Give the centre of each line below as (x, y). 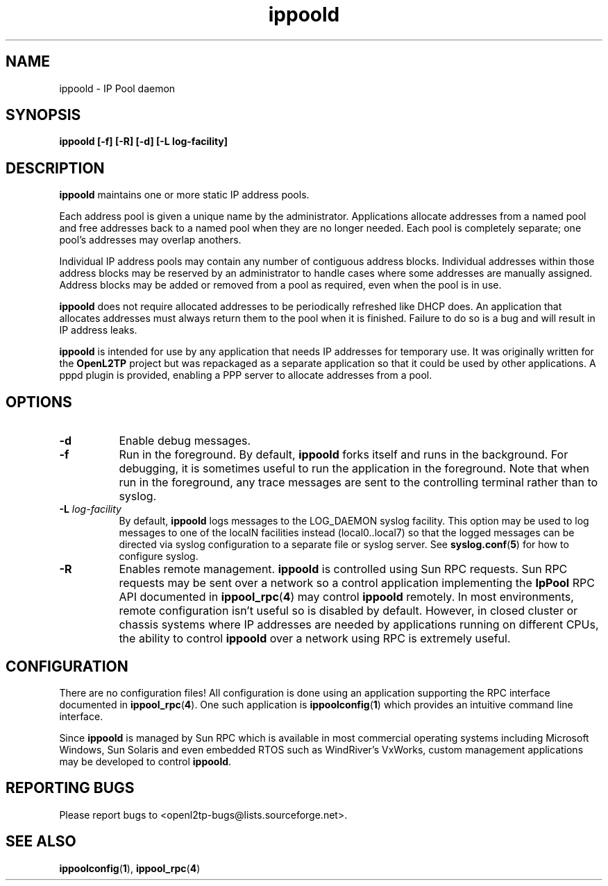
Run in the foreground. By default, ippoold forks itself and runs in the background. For (344, 455)
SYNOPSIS (43, 115)
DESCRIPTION (55, 168)
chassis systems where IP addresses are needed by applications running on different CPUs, (359, 625)
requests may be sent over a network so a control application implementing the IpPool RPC (357, 583)
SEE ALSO (41, 842)
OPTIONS (39, 402)
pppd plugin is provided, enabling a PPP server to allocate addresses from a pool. (246, 375)
